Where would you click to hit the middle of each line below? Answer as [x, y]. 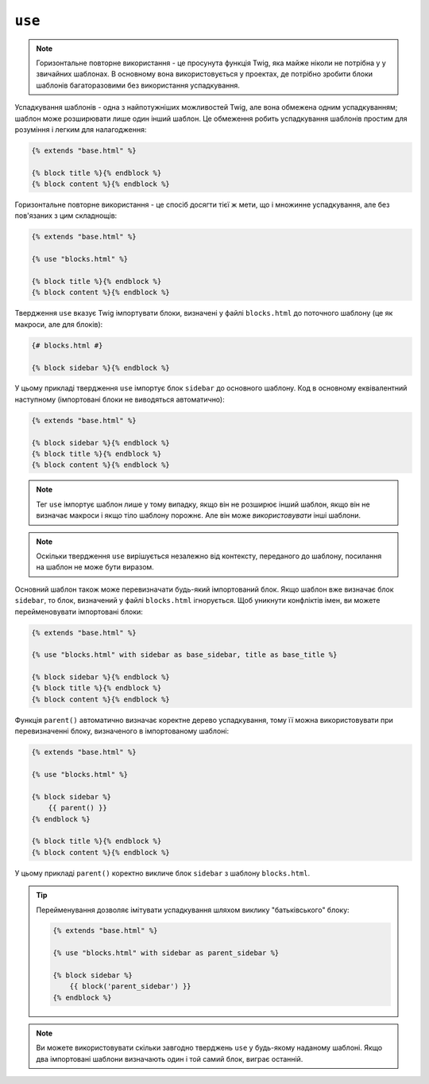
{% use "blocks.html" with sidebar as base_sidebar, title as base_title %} [184, 655]
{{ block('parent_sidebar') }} [130, 987]
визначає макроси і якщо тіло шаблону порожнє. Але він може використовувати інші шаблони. [199, 515]
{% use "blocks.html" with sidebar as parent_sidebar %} [166, 953]
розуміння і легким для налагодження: [81, 129]
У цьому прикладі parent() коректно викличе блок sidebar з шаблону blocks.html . [162, 873]
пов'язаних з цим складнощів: [66, 216]
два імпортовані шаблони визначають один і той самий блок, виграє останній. [170, 1059]
